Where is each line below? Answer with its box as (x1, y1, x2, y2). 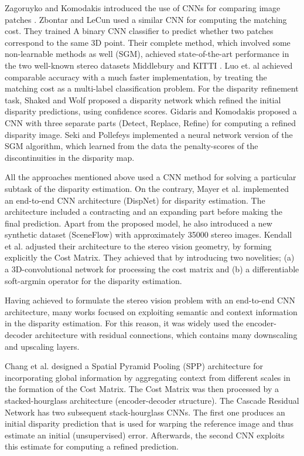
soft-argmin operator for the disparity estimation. (5, 274, 182, 286)
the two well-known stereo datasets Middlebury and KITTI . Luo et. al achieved (5, 59, 293, 71)
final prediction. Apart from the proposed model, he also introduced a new (5, 217, 272, 229)
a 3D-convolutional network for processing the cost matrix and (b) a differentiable (5, 263, 299, 275)
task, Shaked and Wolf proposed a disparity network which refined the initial (5, 93, 281, 106)
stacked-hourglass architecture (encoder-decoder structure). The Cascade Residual (5, 394, 299, 406)
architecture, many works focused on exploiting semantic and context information (5, 305, 298, 317)
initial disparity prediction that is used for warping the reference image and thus (5, 417, 293, 430)
